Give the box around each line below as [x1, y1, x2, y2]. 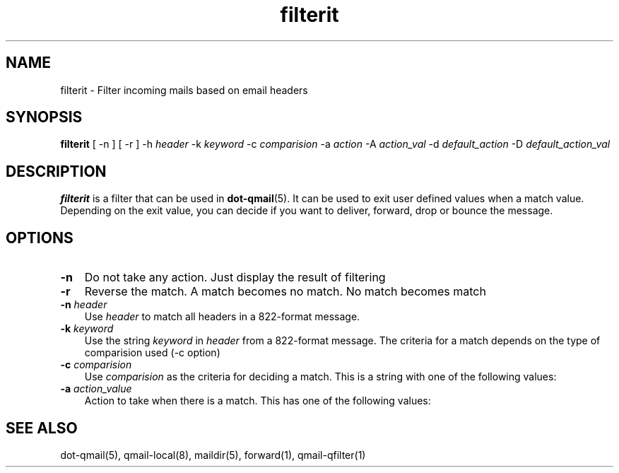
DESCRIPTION [6, 162, 107, 180]
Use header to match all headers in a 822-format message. [84, 310, 360, 323]
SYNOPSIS [6, 108, 83, 127]
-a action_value [60, 383, 132, 395]
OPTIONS [6, 228, 73, 247]
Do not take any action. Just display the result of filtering [84, 270, 386, 285]
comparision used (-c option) [84, 346, 220, 359]
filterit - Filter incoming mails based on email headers [60, 83, 308, 96]
